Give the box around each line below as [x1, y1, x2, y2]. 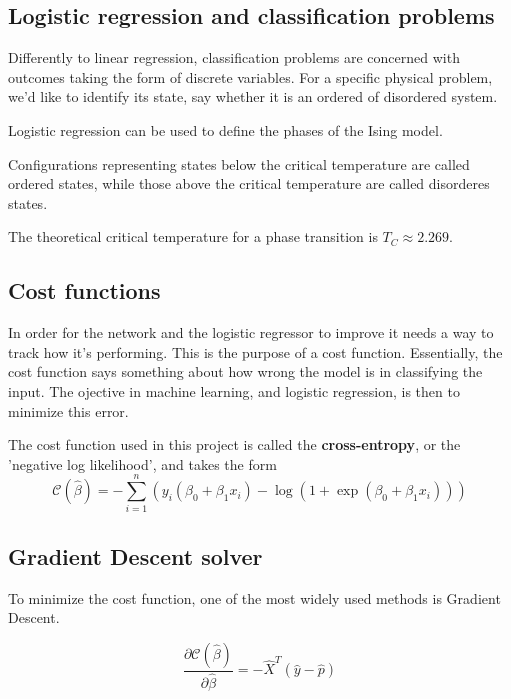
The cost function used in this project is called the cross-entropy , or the [8, 434, 461, 455]
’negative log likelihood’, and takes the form [8, 453, 277, 474]
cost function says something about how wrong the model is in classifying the [8, 361, 483, 382]
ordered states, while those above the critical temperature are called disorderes [8, 173, 490, 194]
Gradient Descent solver [8, 540, 263, 571]
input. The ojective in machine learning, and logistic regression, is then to [8, 380, 460, 401]
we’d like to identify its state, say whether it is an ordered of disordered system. [8, 86, 498, 107]
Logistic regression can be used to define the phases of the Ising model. [8, 119, 443, 140]
